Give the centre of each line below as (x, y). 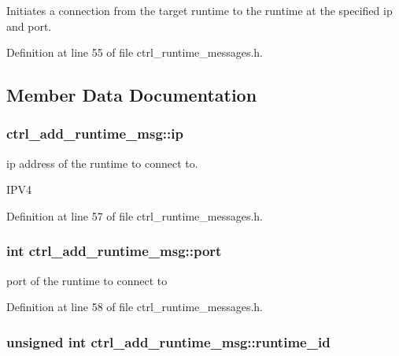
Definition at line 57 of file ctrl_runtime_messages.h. (135, 215)
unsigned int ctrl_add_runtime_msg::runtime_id (168, 341)
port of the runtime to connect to (87, 280)
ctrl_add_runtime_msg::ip (95, 133)
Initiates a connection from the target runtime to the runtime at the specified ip (199, 10)
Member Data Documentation (132, 95)
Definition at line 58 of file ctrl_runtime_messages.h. (135, 307)
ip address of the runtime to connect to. (102, 163)
